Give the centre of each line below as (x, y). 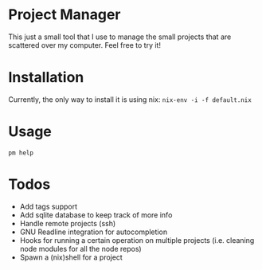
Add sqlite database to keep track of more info (96, 215)
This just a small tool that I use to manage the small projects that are (120, 37)
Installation (46, 78)
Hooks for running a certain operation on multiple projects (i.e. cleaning (137, 240)
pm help (21, 153)
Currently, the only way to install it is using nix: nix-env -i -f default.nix (130, 99)
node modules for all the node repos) (80, 248)
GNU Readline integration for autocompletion (94, 232)
